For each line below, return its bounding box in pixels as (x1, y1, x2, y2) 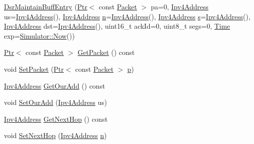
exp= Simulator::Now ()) (4, 30, 75, 41)
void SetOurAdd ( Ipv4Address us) (4, 97, 107, 107)
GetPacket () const (78, 47, 135, 57)
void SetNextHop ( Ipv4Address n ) (4, 130, 107, 141)
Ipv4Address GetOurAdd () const (4, 80, 105, 91)
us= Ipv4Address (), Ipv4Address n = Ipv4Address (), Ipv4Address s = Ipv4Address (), (4, 11, 251, 21)
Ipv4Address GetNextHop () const (4, 113, 108, 124)
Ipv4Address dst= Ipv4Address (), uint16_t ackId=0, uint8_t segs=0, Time (4, 21, 230, 31)
